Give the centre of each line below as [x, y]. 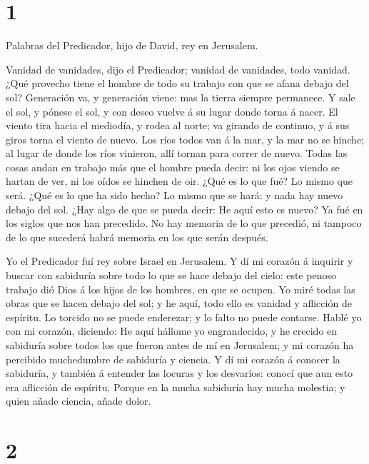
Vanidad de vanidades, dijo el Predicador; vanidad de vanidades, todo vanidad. [178, 69]
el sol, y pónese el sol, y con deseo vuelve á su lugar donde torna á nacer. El [172, 111]
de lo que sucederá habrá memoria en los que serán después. [137, 237]
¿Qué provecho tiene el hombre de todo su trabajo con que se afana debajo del [177, 83]
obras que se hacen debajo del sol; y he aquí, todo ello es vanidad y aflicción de [179, 303]
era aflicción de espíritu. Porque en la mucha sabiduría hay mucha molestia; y [176, 387]
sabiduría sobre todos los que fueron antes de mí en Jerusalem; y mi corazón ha [180, 345]
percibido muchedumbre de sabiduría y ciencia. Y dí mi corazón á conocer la [173, 359]
